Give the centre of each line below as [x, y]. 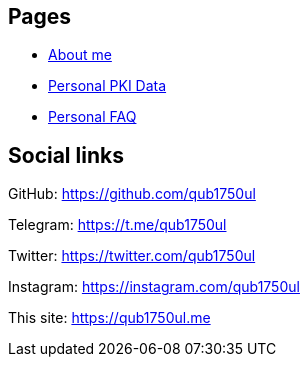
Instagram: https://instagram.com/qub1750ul [154, 287]
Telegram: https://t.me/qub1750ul [117, 225]
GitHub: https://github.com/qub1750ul [132, 194]
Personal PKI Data [107, 86]
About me [80, 55]
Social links [66, 155]
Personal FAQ [92, 117]
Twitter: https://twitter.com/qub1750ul [132, 256]
